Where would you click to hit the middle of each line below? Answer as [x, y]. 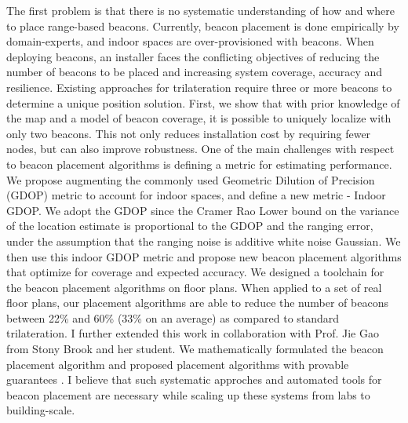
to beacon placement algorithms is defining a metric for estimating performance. [199, 164]
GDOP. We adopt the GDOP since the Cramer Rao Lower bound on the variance [203, 210]
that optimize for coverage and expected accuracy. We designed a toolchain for [195, 272]
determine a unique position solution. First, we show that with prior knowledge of [203, 102]
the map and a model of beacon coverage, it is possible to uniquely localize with [199, 118]
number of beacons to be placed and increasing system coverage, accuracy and [195, 72]
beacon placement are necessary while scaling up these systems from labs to [188, 394]
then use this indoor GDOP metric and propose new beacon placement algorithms [204, 256]
